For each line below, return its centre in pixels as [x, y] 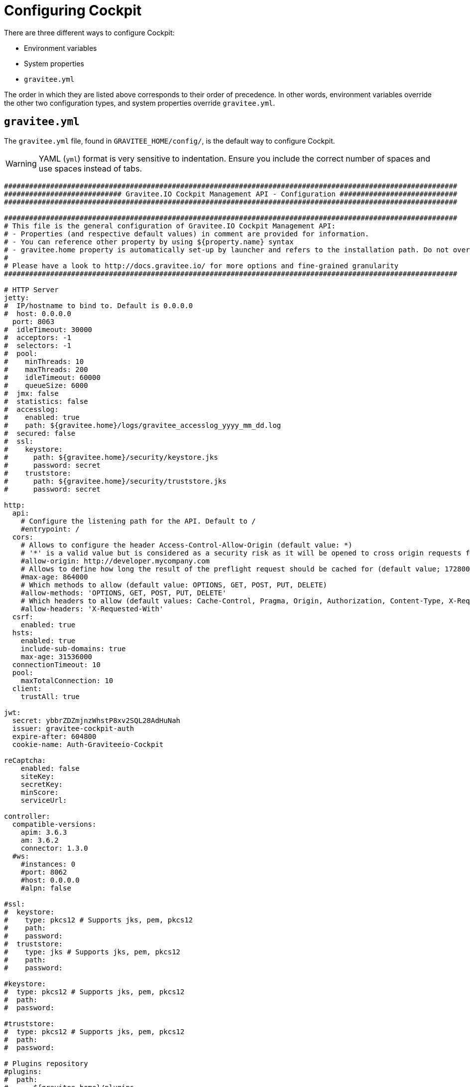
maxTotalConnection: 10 [67, 680]
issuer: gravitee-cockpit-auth [73, 728]
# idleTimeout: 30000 [48, 329]
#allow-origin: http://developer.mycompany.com [115, 561]
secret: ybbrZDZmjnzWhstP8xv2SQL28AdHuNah [96, 720]
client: [27, 688]
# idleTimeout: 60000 [52, 377]
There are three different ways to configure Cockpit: [89, 32]
